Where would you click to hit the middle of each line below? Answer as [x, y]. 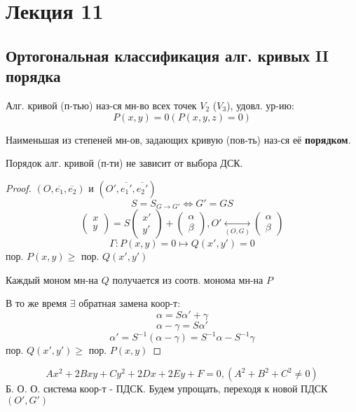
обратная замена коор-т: [130, 303]
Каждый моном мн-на [52, 279]
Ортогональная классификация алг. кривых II [167, 55]
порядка [33, 76]
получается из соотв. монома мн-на [188, 279]
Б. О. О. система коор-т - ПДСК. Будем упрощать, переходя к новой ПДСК [167, 389]
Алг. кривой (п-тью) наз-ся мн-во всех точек [101, 105]
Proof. [19, 187]
